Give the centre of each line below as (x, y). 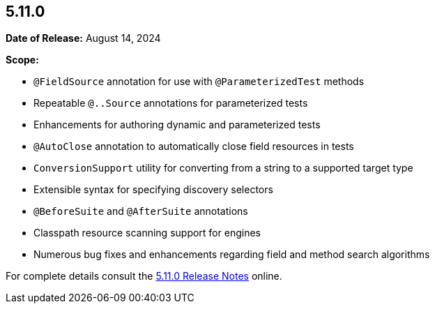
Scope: (22, 60)
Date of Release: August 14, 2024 (83, 38)
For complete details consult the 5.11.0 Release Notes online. (144, 276)
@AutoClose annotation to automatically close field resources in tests (194, 146)
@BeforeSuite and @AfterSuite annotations (141, 211)
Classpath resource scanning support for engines (147, 233)
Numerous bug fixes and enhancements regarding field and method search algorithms (232, 255)
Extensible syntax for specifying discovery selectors (153, 190)
